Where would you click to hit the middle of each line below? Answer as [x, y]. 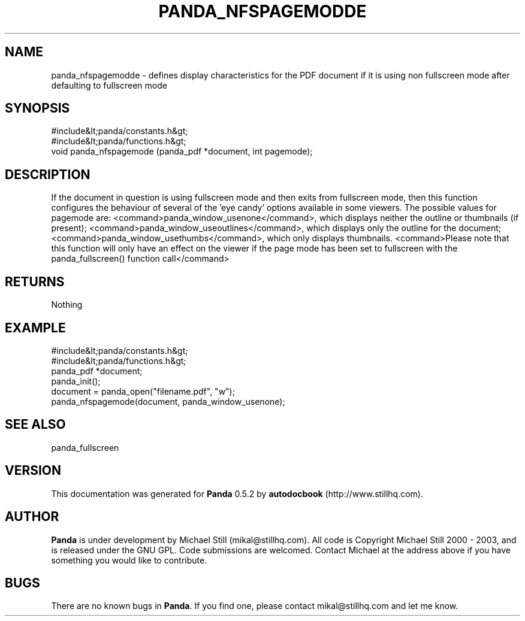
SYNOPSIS [37, 108]
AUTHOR [32, 517]
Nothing [67, 305]
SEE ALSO [35, 425]
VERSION [33, 471]
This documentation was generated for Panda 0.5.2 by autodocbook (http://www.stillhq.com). [237, 493]
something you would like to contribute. [129, 560]
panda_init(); [76, 381]
